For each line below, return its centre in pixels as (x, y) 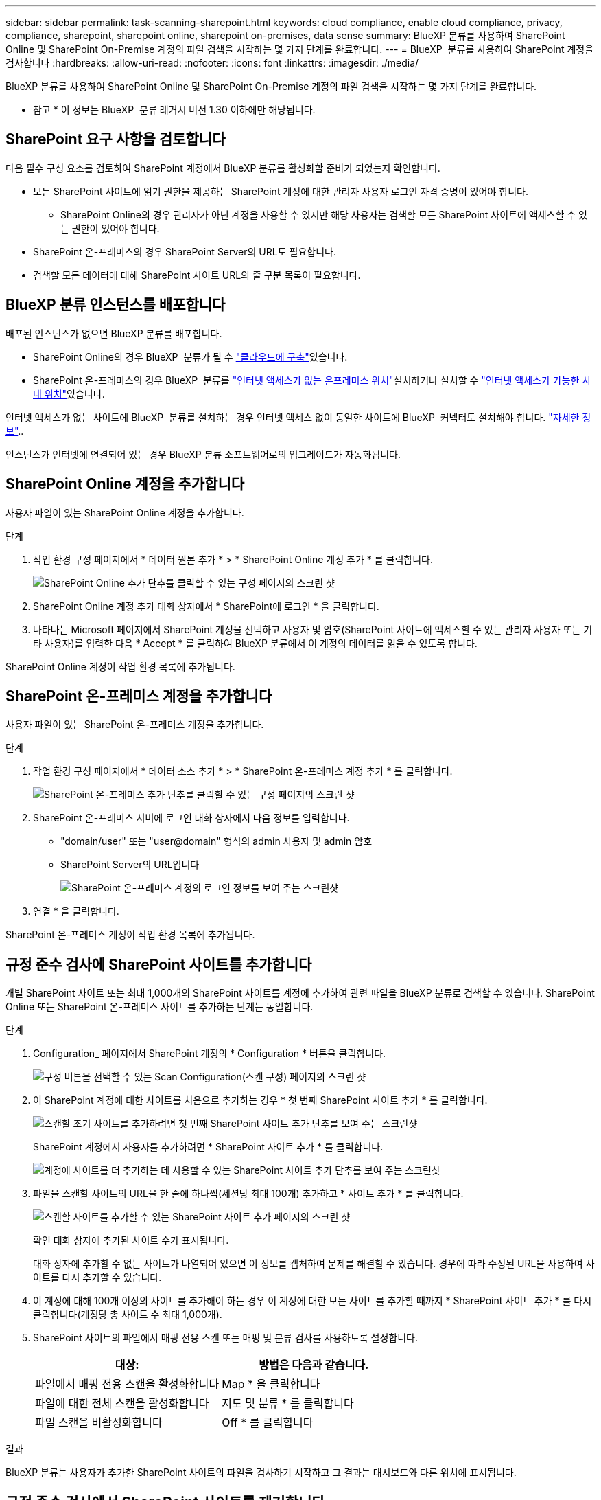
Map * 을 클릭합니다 (271, 1384)
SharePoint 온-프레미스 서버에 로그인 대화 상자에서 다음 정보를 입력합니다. (191, 818)
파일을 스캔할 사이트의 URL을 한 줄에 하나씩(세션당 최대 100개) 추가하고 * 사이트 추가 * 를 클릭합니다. (248, 1194)
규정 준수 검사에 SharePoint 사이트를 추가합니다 (159, 964)
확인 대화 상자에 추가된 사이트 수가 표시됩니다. (131, 1240)
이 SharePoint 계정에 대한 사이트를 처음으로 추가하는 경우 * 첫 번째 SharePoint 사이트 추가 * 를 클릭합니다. (260, 1100)
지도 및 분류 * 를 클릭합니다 (288, 1404)
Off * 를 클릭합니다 (268, 1423)
